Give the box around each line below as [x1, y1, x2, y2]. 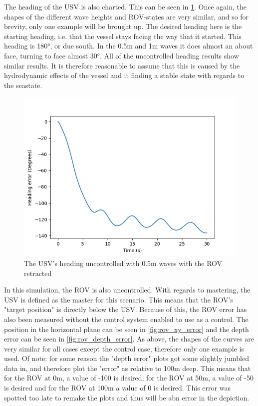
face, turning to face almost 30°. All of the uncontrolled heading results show [4, 50, 239, 60]
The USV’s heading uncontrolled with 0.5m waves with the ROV [24, 257, 223, 268]
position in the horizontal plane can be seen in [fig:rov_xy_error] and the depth [4, 323, 249, 334]
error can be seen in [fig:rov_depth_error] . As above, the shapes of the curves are [4, 333, 254, 344]
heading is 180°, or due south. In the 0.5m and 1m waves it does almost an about [4, 40, 253, 51]
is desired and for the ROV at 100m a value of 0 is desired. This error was [4, 382, 231, 393]
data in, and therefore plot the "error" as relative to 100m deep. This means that [4, 362, 251, 373]
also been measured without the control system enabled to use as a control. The [4, 313, 249, 324]
